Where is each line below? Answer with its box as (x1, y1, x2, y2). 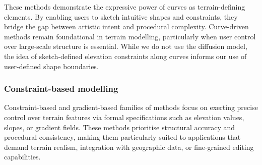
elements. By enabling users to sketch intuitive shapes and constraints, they (4, 11, 238, 22)
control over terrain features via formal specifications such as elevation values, (4, 112, 244, 122)
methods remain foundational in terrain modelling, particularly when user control (4, 31, 256, 41)
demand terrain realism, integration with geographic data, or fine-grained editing (4, 141, 254, 152)
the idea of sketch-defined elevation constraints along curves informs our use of (4, 50, 247, 61)
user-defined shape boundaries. (4, 61, 99, 71)
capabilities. (4, 151, 41, 162)
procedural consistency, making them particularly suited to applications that (4, 132, 241, 142)
